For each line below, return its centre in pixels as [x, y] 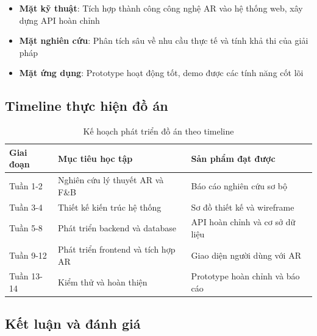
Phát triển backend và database [117, 228]
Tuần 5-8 [26, 228]
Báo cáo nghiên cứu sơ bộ [239, 186]
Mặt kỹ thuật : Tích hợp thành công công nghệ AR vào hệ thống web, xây [161, 8]
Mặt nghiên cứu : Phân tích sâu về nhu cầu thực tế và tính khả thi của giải [164, 40]
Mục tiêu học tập [95, 158]
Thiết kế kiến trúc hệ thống [110, 207]
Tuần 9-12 [28, 255]
